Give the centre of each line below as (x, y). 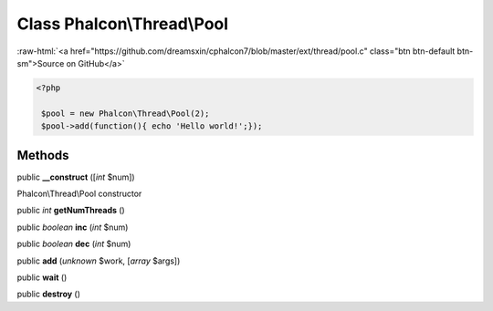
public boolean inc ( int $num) (73, 227)
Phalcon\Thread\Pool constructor (79, 193)
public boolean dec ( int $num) (74, 244)
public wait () (42, 277)
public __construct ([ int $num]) (76, 177)
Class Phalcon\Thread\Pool (122, 24)
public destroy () (49, 294)
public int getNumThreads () (71, 211)
